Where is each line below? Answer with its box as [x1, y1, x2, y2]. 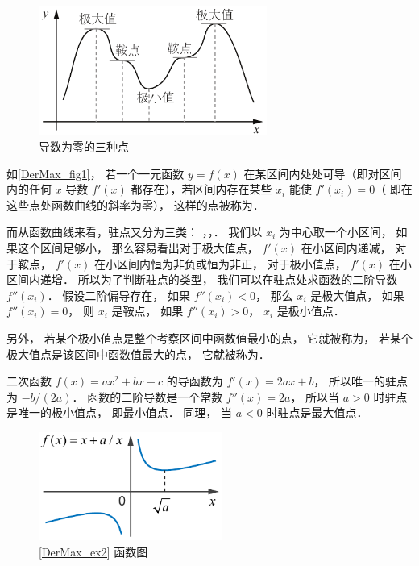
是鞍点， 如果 [111, 302, 184, 319]
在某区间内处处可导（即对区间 [243, 164, 402, 181]
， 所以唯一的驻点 [313, 372, 409, 389]
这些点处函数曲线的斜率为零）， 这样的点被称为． [6, 196, 264, 213]
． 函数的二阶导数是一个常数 [72, 388, 223, 405]
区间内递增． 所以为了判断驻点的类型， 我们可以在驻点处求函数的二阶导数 [6, 271, 398, 288]
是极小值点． [276, 302, 345, 319]
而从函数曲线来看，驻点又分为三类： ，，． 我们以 [6, 223, 263, 240]
